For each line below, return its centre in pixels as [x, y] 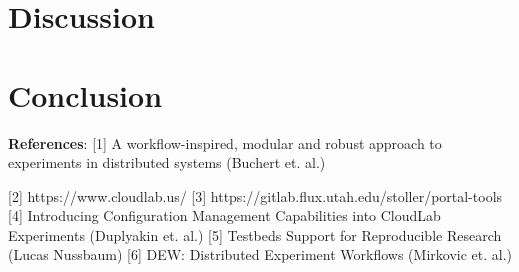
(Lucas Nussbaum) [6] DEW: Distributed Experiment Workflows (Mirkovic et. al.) [260, 254]
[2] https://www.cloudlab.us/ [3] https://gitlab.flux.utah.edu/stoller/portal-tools [255, 195]
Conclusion [85, 94]
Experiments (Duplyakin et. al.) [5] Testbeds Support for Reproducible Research [255, 234]
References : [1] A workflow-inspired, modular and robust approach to [225, 142]
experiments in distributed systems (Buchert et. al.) [167, 162]
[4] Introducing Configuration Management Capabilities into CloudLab [224, 215]
